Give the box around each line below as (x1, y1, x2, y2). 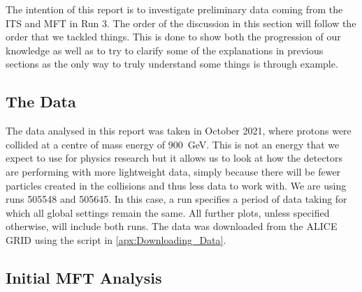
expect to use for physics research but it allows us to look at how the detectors (6, 151, 343, 165)
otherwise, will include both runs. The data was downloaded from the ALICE (6, 219, 338, 233)
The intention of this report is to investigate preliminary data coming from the (6, 2, 343, 16)
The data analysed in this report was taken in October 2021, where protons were (6, 123, 352, 138)
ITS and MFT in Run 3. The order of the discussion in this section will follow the (6, 15, 356, 30)
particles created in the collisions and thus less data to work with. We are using (6, 178, 347, 192)
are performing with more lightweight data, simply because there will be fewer (6, 164, 341, 178)
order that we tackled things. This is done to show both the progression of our (6, 29, 341, 44)
